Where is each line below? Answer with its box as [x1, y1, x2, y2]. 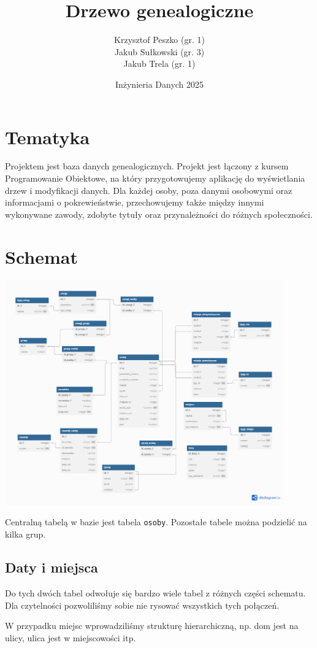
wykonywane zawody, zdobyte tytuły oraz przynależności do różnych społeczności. [5, 207, 313, 220]
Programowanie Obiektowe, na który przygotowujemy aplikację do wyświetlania [5, 172, 305, 185]
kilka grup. [5, 528, 46, 541]
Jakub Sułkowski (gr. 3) [114, 45, 205, 58]
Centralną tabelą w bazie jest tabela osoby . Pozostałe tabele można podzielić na [5, 515, 307, 528]
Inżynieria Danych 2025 [115, 77, 204, 90]
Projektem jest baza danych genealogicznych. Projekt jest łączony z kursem [5, 160, 289, 172]
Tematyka [5, 124, 90, 149]
